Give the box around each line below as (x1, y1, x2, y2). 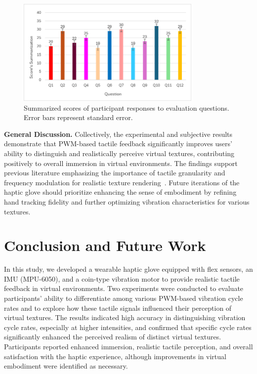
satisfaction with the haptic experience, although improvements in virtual (4, 351, 226, 361)
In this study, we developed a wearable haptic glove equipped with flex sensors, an (4, 264, 253, 274)
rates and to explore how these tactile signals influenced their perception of (4, 302, 232, 313)
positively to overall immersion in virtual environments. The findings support (4, 158, 238, 168)
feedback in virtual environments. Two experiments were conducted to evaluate (4, 283, 244, 293)
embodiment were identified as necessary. (4, 361, 128, 371)
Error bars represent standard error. (24, 112, 133, 123)
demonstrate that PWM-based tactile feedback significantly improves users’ (4, 138, 232, 149)
